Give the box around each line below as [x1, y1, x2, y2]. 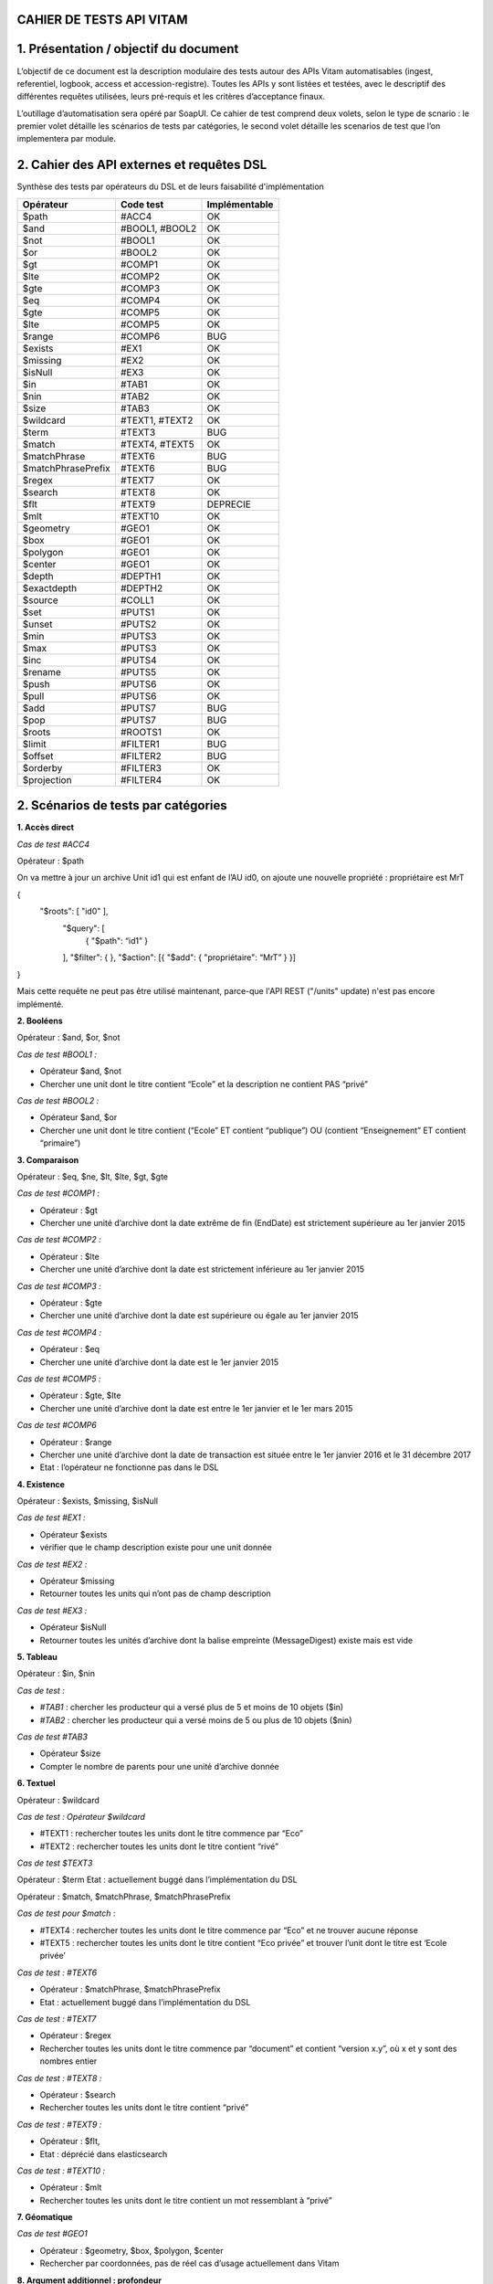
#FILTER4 [120, 773, 163, 786]
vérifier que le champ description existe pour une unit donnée [39, 1542, 273, 1553]
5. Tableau [16, 1652, 58, 1662]
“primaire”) [39, 1137, 81, 1148]
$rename [22, 665, 61, 678]
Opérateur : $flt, [39, 2136, 100, 2147]
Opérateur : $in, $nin [16, 1668, 96, 1679]
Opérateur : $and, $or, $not [16, 1032, 121, 1043]
